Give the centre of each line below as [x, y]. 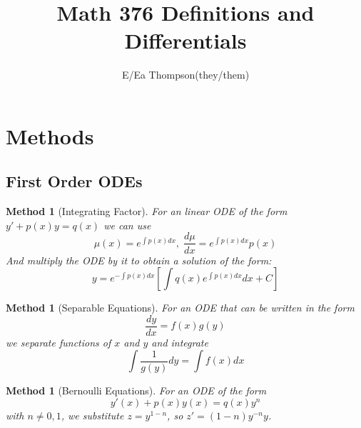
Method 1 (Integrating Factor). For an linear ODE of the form [147, 211]
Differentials [185, 40]
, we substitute [92, 415]
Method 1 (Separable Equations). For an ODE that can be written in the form [180, 308]
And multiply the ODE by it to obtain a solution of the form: [139, 260]
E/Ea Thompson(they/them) [185, 75]
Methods [50, 135]
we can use [127, 225]
